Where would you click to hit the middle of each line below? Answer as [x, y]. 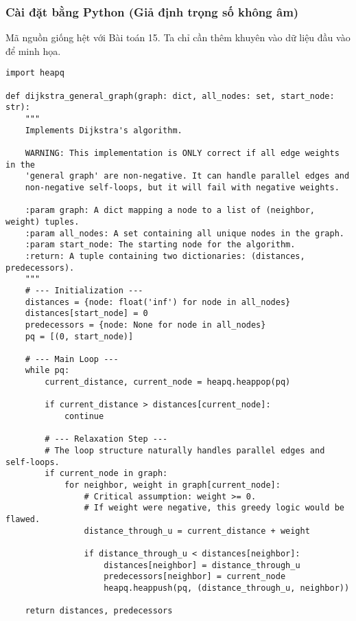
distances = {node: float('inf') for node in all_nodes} [158, 302]
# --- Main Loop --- [72, 359]
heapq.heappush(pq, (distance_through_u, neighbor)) [227, 588]
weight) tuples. [43, 222]
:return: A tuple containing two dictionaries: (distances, [165, 256]
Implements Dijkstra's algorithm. [104, 130]
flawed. [23, 519]
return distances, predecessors [99, 611]
